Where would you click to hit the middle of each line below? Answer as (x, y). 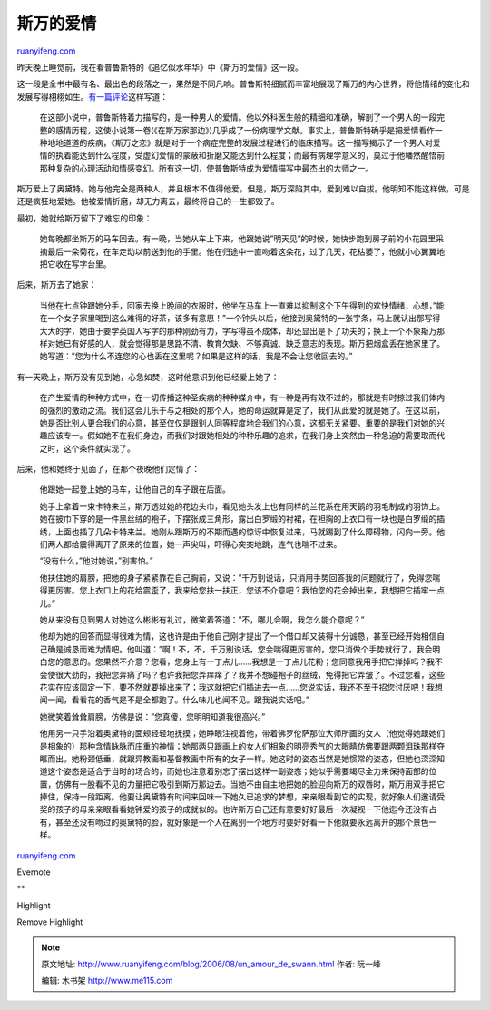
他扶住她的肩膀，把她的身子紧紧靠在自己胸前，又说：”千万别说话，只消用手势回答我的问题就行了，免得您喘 (240, 577)
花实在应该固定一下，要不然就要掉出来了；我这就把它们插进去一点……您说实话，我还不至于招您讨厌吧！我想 (241, 687)
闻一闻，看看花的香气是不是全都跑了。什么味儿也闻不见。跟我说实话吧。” (175, 700)
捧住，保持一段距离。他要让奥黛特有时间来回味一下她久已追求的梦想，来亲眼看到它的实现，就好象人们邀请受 (242, 797)
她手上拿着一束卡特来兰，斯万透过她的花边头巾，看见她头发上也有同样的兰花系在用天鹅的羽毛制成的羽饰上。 (242, 506)
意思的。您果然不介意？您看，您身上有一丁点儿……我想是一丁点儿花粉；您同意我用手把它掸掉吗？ (245, 662)
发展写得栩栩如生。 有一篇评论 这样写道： (92, 96)
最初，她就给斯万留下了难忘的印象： (84, 218)
